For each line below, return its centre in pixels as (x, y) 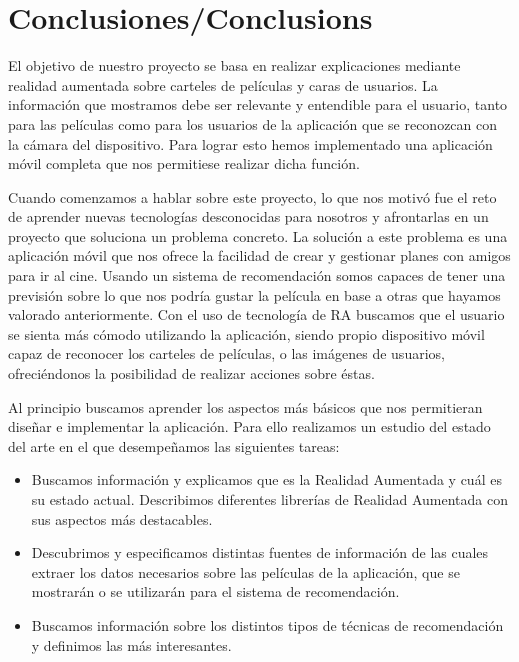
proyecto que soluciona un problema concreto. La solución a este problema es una (258, 235)
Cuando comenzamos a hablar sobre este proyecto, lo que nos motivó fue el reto (252, 196)
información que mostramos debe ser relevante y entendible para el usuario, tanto (258, 104)
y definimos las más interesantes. (131, 644)
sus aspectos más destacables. (122, 518)
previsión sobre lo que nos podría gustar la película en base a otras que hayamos (254, 294)
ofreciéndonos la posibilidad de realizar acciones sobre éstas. (191, 373)
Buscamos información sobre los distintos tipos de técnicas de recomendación (267, 624)
